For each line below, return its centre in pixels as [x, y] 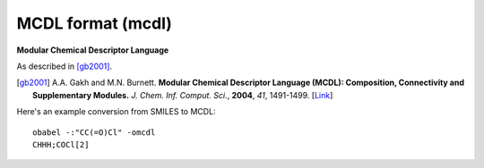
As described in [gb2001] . [64, 66]
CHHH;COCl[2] [61, 144]
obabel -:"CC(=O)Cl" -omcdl [94, 132]
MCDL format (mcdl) [94, 23]
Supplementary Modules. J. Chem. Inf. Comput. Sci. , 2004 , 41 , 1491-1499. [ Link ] [183, 95]
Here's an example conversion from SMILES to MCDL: [116, 112]
